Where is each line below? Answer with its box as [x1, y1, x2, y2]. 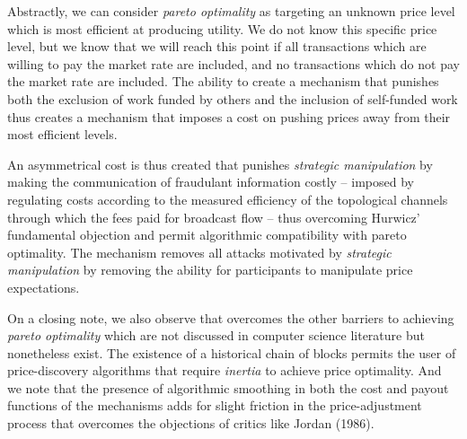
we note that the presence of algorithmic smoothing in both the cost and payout [7, 378, 449, 397]
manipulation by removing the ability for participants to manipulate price [7, 260, 413, 279]
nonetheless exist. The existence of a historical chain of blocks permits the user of [7, 343, 456, 362]
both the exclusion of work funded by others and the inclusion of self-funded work [7, 89, 458, 108]
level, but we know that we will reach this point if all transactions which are [7, 37, 427, 56]
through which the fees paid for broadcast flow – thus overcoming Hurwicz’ [7, 207, 420, 226]
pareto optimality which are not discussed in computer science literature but [7, 326, 425, 345]
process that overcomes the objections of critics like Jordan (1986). [7, 414, 374, 433]
